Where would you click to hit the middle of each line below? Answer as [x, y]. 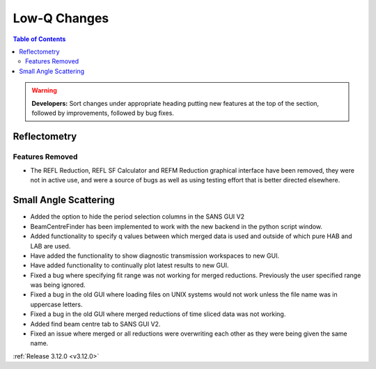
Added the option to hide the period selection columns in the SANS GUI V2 [138, 217]
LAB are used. [50, 246]
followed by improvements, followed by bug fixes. [103, 113]
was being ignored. [58, 285]
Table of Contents [39, 39]
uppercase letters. [56, 304]
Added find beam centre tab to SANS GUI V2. [95, 324]
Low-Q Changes [61, 18]
